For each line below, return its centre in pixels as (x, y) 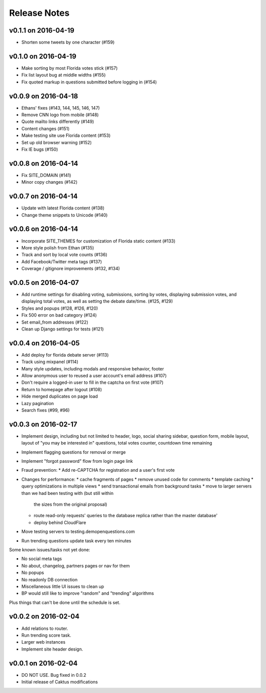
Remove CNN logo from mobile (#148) (60, 115)
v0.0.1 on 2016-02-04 (43, 663)
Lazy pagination (38, 403)
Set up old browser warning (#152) (57, 142)
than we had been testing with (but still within (67, 493)
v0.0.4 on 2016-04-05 (44, 343)
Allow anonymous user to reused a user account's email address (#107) (94, 376)
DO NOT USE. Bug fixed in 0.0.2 (54, 675)
